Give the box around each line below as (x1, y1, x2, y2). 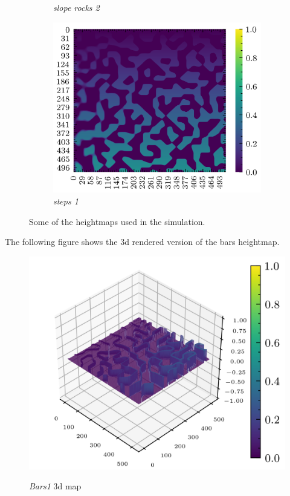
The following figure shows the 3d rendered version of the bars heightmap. (5, 235, 280, 248)
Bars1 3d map (29, 480, 82, 492)
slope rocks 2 (53, 1, 100, 13)
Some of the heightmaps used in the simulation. (29, 215, 205, 227)
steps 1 (53, 195, 79, 207)
